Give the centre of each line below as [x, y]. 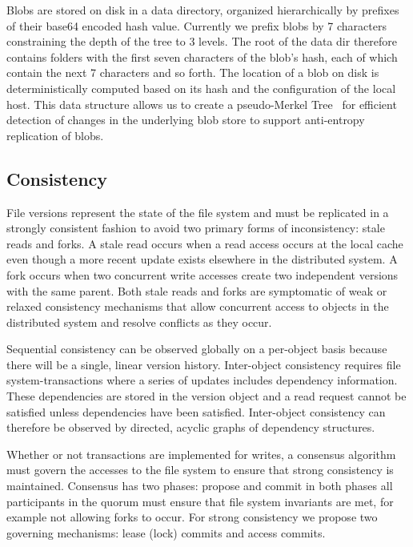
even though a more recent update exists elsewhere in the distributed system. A [202, 259]
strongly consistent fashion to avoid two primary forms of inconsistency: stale [196, 228]
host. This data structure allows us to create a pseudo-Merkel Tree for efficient [202, 104]
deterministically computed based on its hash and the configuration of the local [201, 88]
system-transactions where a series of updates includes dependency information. [202, 380]
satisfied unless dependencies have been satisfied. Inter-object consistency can [196, 411]
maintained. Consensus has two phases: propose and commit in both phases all [200, 486]
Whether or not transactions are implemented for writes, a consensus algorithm [201, 454]
